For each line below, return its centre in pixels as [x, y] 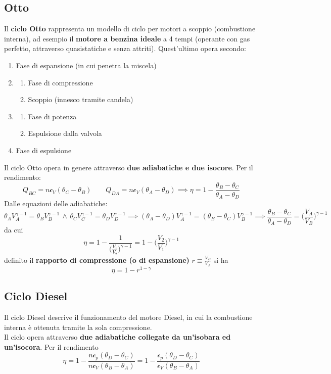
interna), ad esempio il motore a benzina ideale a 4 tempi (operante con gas [127, 38]
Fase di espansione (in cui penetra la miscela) [86, 65]
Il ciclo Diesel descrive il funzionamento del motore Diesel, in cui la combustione [128, 317]
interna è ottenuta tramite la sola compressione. [78, 327]
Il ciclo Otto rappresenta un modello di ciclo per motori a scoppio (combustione [130, 29]
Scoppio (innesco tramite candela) [81, 99]
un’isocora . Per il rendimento [51, 346]
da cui [14, 230]
